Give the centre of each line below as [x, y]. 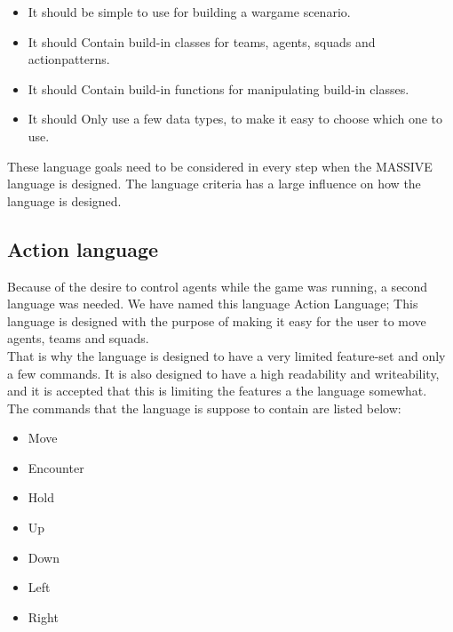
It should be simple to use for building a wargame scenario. [189, 12]
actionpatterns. [69, 59]
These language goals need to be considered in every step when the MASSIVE [220, 166]
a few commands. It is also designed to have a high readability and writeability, [223, 373]
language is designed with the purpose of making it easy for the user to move [217, 320]
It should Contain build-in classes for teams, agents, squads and [202, 41]
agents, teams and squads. [78, 338]
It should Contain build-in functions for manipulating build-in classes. [219, 88]
